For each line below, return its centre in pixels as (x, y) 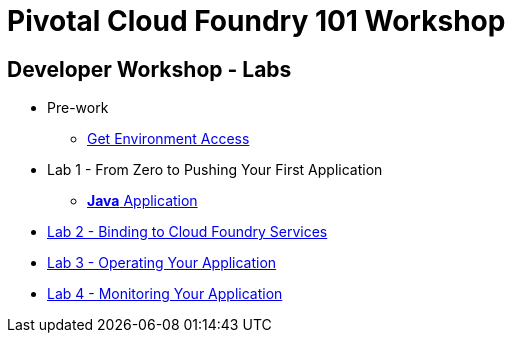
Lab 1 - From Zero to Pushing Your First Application (215, 170)
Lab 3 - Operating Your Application (162, 263)
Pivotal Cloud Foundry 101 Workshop (256, 21)
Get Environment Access (168, 139)
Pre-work (78, 108)
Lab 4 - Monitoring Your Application (165, 294)
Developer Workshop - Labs (149, 69)
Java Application (142, 201)
